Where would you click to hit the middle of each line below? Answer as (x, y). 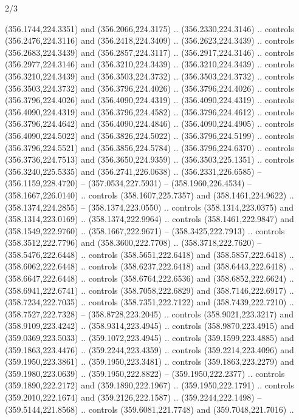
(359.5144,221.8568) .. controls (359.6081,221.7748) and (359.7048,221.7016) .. (149, 409)
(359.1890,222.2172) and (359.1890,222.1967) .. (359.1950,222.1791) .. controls (149, 385)
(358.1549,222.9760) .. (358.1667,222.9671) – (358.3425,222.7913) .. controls (145, 230)
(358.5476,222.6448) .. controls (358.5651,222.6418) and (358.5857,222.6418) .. (149, 254)
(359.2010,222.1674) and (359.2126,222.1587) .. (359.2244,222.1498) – (133, 397)
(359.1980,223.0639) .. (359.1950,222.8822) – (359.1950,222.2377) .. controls (145, 373)
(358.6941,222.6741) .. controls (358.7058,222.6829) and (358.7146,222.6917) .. (149, 290)
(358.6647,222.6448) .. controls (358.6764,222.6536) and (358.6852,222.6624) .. (149, 278)
